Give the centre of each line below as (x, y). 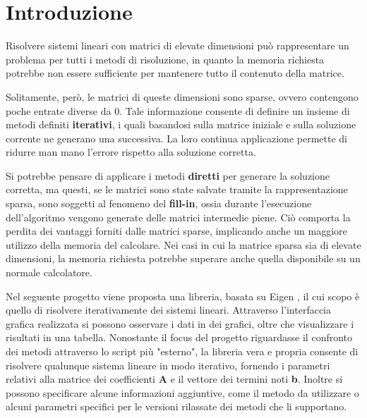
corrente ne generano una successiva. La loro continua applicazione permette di (176, 138)
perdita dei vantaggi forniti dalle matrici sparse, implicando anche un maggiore (176, 231)
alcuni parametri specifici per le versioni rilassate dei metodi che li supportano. (176, 406)
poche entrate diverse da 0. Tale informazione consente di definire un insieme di (178, 110)
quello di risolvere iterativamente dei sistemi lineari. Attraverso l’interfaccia (169, 310)
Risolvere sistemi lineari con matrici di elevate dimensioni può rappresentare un (178, 45)
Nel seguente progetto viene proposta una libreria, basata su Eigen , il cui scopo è (183, 296)
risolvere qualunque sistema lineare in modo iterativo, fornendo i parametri (168, 365)
